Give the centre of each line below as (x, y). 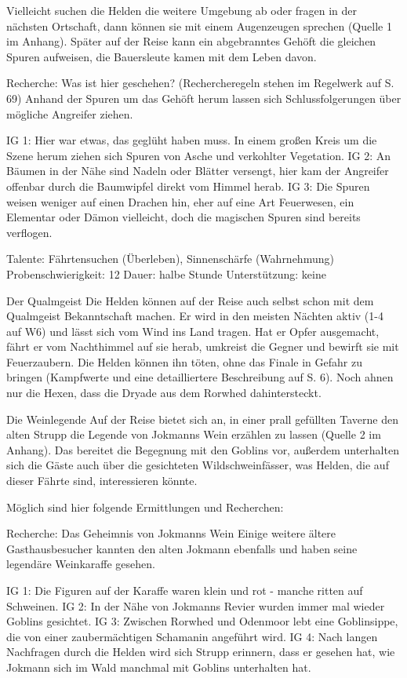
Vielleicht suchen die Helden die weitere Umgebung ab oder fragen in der (182, 10)
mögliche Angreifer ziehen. (70, 113)
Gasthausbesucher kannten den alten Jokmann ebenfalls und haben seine (182, 548)
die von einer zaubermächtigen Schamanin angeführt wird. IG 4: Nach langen (192, 636)
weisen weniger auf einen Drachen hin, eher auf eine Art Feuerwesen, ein (180, 201)
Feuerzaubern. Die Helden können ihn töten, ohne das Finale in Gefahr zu (184, 361)
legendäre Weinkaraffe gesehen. (81, 564)
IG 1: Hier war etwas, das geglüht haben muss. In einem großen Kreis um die (192, 140)
